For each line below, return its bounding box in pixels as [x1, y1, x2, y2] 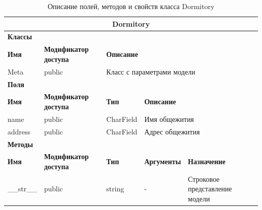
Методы [8, 138, 33, 149]
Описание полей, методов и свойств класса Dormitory [47, 1, 215, 11]
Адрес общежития [144, 126, 200, 136]
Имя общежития [144, 113, 194, 124]
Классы [8, 31, 32, 42]
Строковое [188, 173, 220, 184]
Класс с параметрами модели [106, 66, 195, 77]
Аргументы [144, 156, 181, 167]
